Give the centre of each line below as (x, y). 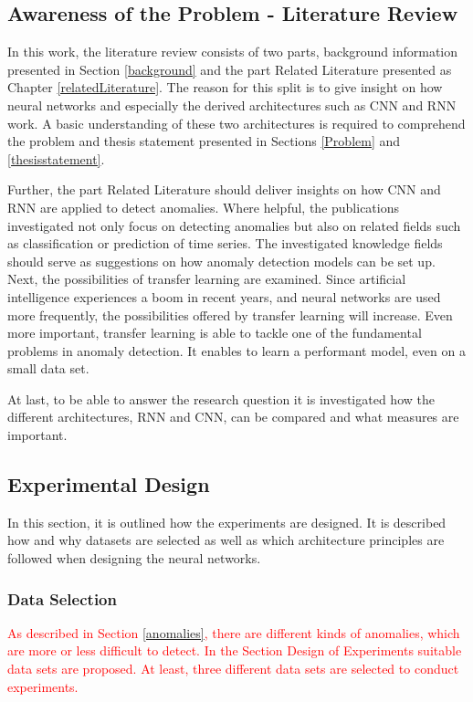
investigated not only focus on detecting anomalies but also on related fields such (234, 225)
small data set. (48, 368)
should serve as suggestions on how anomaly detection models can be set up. (221, 261)
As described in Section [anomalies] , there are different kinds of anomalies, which (234, 632)
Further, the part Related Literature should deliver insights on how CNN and (224, 189)
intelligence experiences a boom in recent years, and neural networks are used (224, 296)
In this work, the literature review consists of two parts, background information (233, 52)
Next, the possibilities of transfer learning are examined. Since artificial (207, 279)
